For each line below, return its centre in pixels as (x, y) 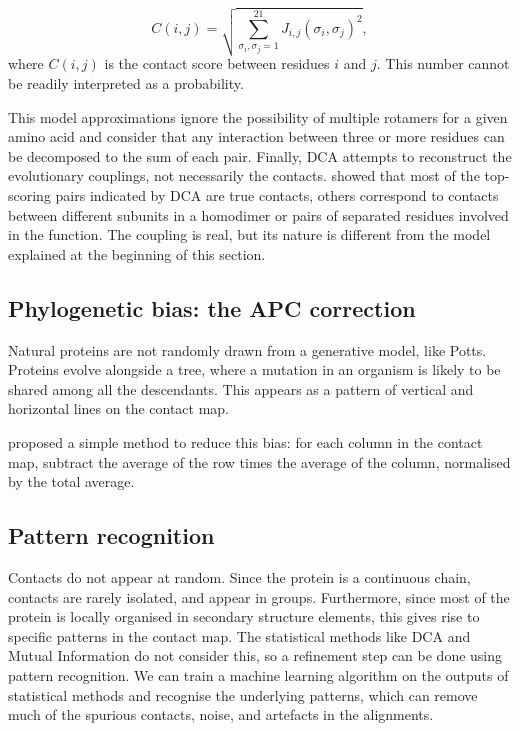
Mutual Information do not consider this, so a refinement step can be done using (255, 655)
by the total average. (71, 481)
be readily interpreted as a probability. (126, 83)
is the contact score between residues (217, 63)
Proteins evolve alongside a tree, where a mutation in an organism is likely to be (254, 369)
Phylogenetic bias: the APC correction (212, 307)
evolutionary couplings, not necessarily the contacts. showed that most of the (244, 175)
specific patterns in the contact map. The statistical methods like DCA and (239, 635)
